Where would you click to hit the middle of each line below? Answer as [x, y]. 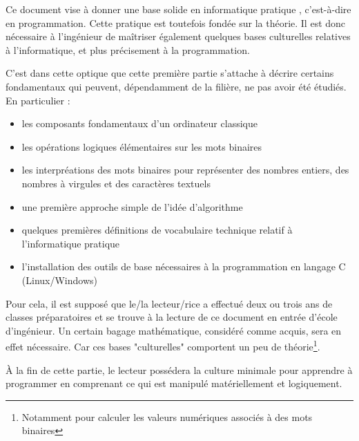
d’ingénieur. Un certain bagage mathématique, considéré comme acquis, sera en [174, 330]
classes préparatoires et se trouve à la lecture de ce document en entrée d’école [172, 317]
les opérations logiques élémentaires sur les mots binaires [142, 146]
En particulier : [38, 100]
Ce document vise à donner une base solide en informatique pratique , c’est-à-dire [178, 9]
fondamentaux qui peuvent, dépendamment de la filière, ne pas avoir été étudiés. [176, 86]
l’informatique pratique [71, 243]
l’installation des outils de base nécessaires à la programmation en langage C [184, 266]
